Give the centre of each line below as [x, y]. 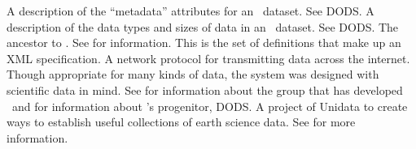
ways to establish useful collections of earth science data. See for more [181, 122]
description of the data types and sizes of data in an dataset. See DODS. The [203, 26]
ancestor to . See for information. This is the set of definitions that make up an [204, 43]
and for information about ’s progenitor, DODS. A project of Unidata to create [210, 106]
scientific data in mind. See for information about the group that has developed [205, 89]
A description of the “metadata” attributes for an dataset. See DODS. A [190, 11]
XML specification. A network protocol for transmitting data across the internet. [208, 58]
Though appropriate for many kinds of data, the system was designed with [193, 74]
